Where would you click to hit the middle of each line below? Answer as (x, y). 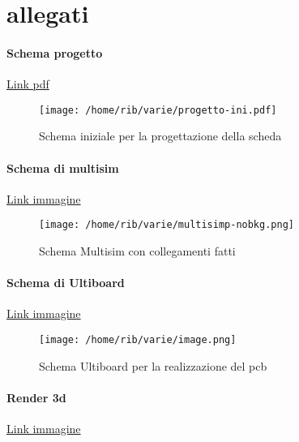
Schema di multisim (63, 167)
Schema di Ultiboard (66, 283)
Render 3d (36, 397)
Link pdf (28, 84)
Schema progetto (55, 52)
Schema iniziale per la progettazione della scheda (160, 136)
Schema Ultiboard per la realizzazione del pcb (153, 365)
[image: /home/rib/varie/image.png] (138, 340)
